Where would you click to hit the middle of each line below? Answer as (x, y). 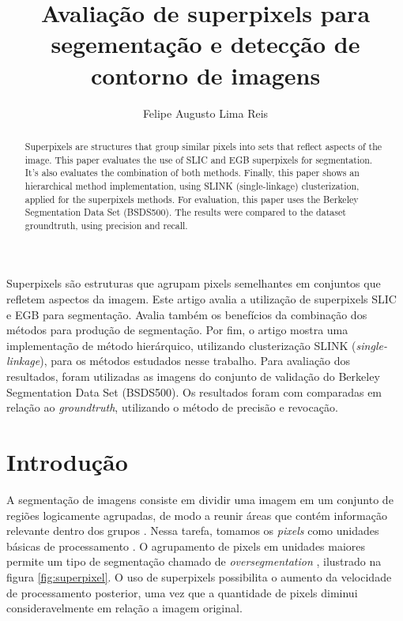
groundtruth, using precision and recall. (106, 225)
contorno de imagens (205, 75)
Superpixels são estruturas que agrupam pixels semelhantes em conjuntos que (194, 283)
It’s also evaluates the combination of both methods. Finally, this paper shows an (192, 173)
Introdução (67, 462)
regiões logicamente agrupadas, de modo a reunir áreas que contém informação (197, 515)
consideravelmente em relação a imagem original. (124, 608)
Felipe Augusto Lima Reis (205, 113)
